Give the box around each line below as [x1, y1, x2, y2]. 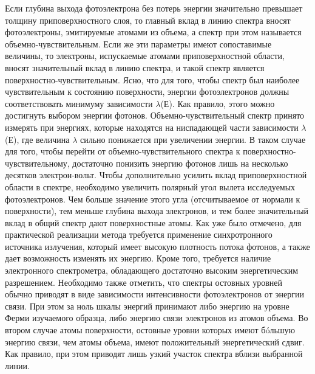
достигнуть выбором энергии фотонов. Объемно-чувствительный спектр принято [5, 109, 305, 122]
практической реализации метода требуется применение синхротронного [5, 228, 273, 241]
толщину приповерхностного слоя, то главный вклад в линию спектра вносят [5, 13, 291, 26]
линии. [5, 359, 30, 372]
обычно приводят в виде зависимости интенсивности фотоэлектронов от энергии [5, 288, 304, 300]
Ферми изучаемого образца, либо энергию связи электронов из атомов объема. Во [5, 311, 308, 324]
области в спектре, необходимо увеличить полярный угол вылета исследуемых [5, 180, 296, 193]
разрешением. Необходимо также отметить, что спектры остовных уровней [5, 275, 283, 288]
